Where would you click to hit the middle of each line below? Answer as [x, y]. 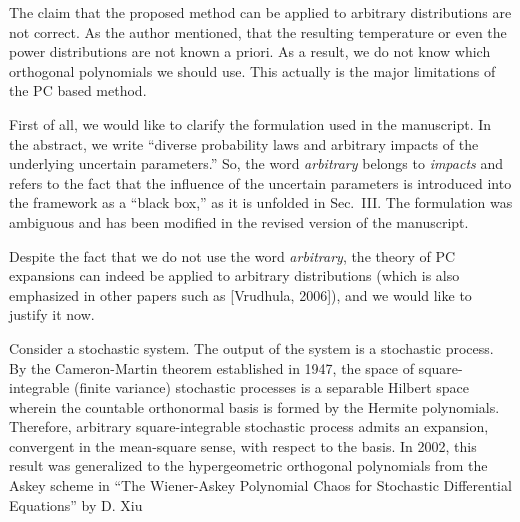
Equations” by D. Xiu [76, 504]
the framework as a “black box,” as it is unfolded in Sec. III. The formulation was [261, 202]
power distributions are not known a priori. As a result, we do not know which [250, 51]
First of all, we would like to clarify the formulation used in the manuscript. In [250, 123]
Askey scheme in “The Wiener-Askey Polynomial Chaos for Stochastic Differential [260, 485]
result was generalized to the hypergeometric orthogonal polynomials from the [248, 465]
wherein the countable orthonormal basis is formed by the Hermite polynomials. [254, 406]
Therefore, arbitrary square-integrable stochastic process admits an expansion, [249, 426]
